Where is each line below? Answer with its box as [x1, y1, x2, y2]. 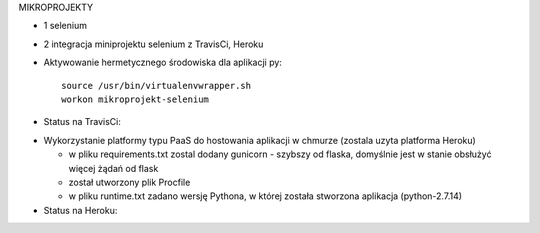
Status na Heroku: [43, 204, 118, 216]
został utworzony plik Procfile [68, 176, 191, 188]
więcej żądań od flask [68, 162, 159, 174]
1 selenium [43, 20, 87, 32]
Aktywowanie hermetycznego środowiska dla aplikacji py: [43, 56, 282, 69]
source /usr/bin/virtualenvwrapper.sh [61, 80, 252, 91]
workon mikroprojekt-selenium [61, 93, 210, 105]
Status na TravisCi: [43, 116, 122, 128]
